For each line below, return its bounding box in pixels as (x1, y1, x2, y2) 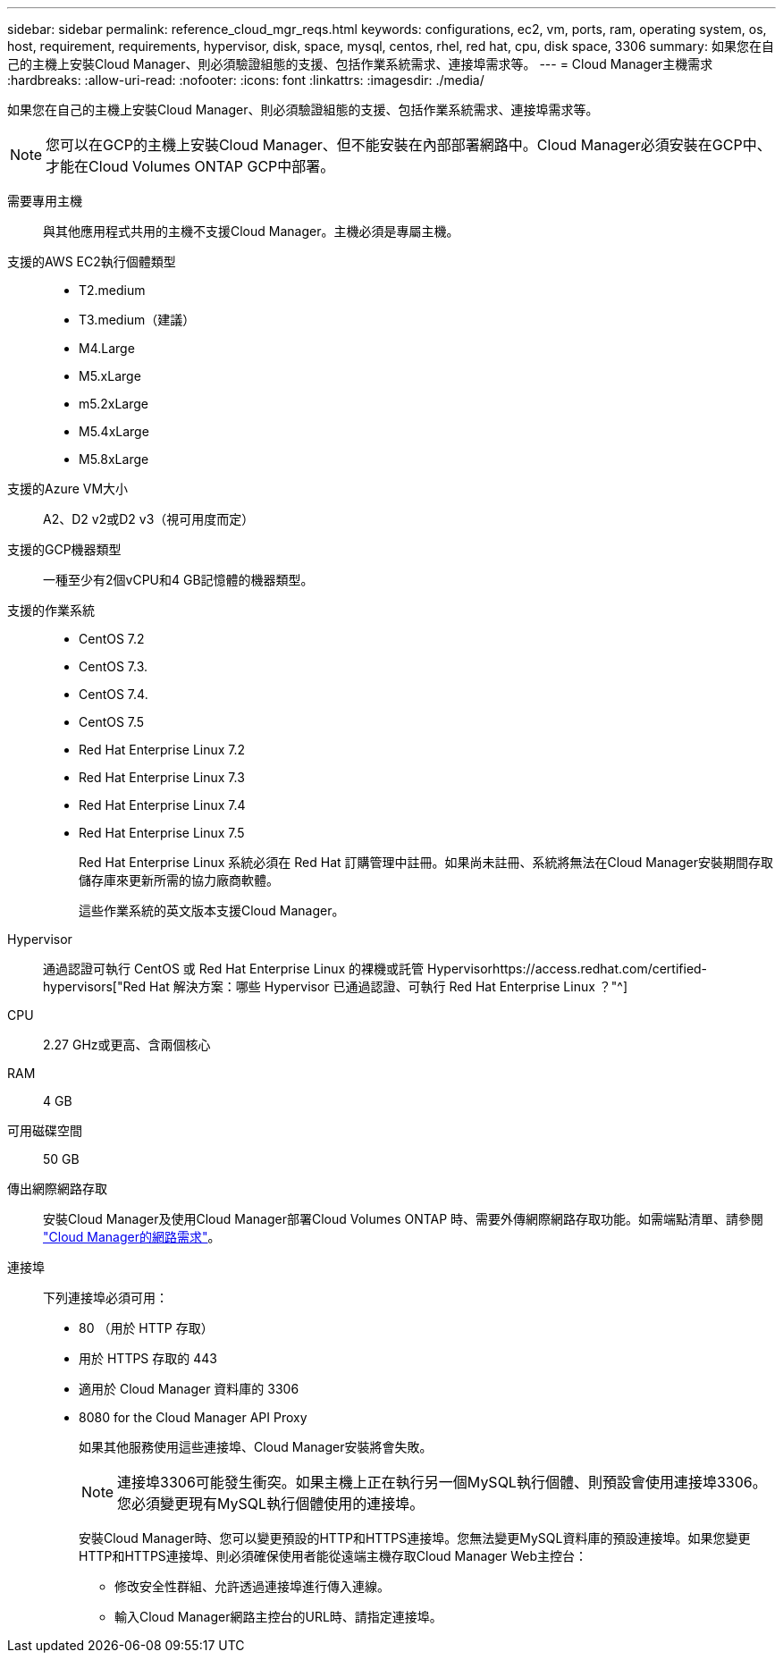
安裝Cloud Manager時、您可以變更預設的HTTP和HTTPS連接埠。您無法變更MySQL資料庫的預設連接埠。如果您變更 (79, 1530, 751, 1546)
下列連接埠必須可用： (43, 1290, 168, 1305)
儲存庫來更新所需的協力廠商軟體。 (79, 872, 279, 888)
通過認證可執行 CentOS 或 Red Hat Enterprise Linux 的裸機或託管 (43, 961, 425, 976)
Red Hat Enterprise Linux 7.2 (79, 742, 246, 757)
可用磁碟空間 (7, 1123, 82, 1138)
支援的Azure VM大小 (7, 481, 129, 496)
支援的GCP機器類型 (7, 542, 122, 557)
